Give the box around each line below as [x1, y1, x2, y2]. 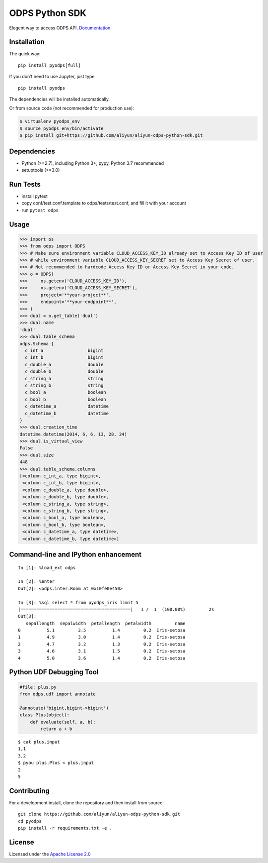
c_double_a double [25, 361, 104, 367]
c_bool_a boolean [25, 390, 106, 395]
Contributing [9, 786, 50, 795]
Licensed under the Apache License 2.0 [9, 851, 91, 857]
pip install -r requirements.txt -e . [18, 825, 113, 831]
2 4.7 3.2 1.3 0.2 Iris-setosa [18, 641, 186, 647]
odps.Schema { [19, 341, 54, 346]
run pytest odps [21, 207, 59, 213]
